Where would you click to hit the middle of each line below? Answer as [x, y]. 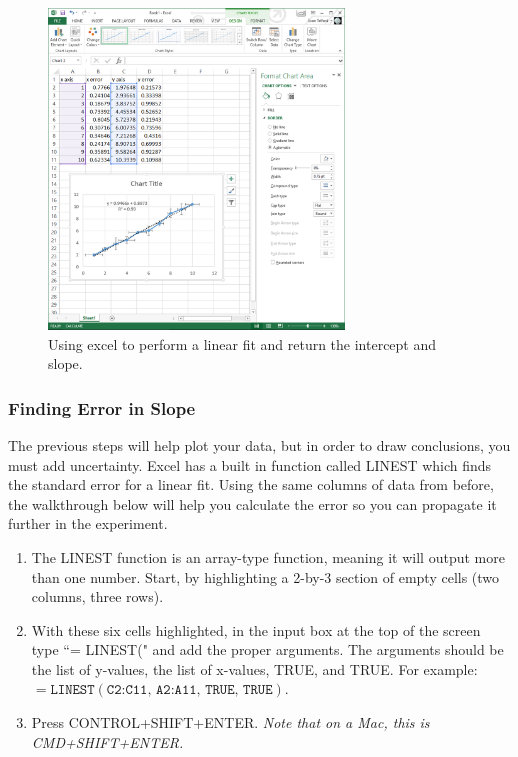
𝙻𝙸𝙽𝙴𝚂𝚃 [72, 690]
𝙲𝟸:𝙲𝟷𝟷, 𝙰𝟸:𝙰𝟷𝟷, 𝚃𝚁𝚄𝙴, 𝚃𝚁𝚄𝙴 [189, 690]
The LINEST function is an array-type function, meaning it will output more [268, 556]
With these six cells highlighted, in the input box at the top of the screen [256, 629]
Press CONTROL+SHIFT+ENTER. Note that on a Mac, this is [230, 722]
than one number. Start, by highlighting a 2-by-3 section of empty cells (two [265, 576]
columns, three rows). [97, 596]
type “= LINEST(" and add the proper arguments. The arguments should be [267, 649]
